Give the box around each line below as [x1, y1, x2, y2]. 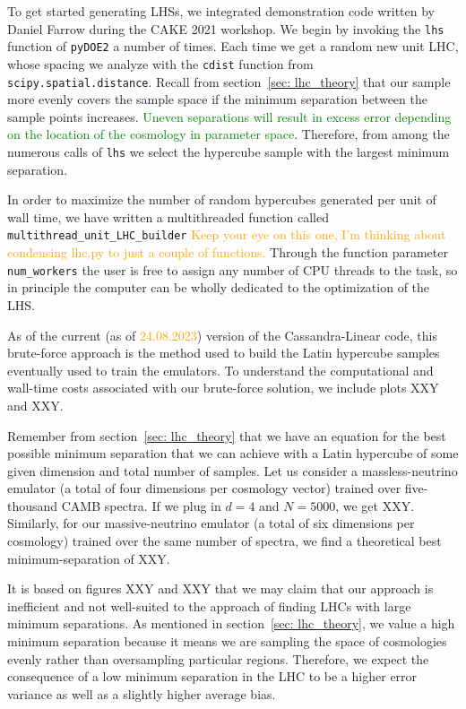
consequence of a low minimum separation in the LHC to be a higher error [7, 667, 418, 686]
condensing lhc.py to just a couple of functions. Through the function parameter [7, 243, 448, 262]
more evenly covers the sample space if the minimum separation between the [7, 90, 427, 108]
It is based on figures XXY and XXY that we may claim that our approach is [7, 579, 434, 598]
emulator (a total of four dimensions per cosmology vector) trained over [7, 479, 401, 497]
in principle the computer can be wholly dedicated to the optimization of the [7, 278, 430, 297]
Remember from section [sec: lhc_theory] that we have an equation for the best [7, 426, 446, 445]
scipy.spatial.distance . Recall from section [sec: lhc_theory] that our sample [7, 72, 451, 91]
